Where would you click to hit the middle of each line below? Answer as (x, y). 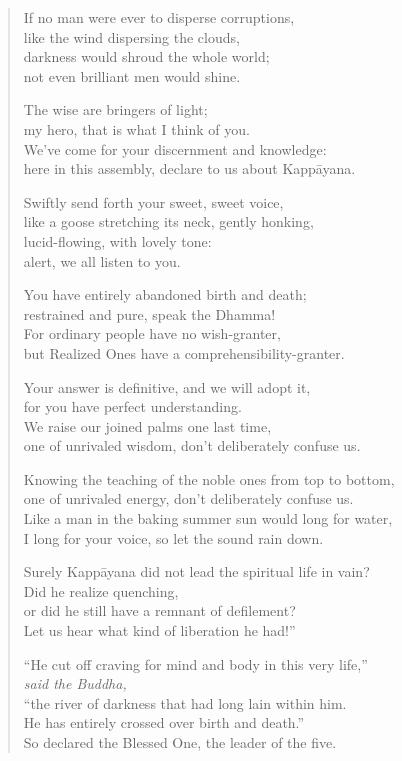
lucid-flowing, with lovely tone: (117, 240)
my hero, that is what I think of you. (136, 128)
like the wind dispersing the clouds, (131, 36)
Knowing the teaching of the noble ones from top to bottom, (209, 478)
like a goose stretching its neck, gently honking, (168, 221)
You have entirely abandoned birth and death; (165, 294)
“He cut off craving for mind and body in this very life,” (195, 663)
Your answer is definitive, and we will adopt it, (167, 386)
